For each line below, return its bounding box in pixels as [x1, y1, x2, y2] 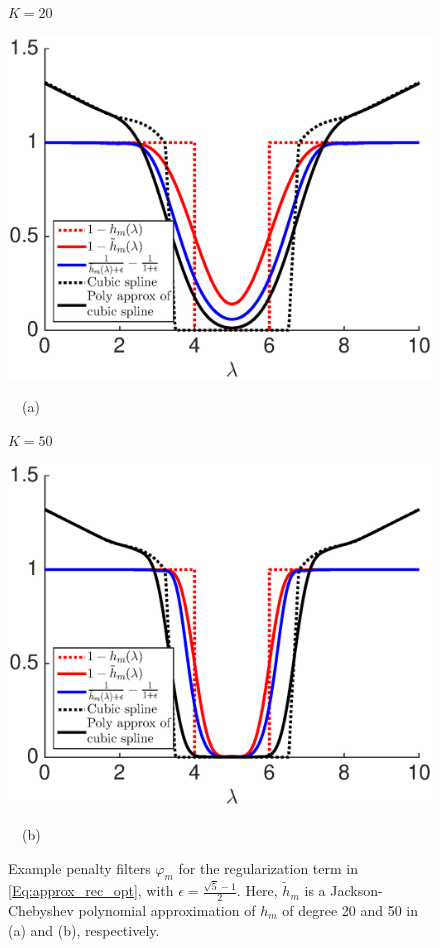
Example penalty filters [8, 857, 151, 878]
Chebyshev [8, 899, 74, 920]
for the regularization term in [178, 857, 358, 878]
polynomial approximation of [78, 899, 256, 920]
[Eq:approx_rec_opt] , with [8, 880, 174, 901]
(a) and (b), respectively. [8, 919, 160, 940]
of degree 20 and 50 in [282, 899, 419, 920]
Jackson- [330, 880, 383, 901]
